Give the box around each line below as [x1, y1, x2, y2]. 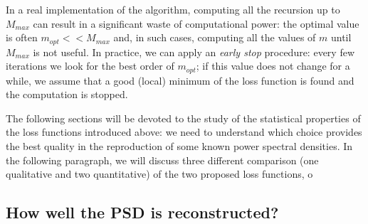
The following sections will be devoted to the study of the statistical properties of [6, 110, 361, 125]
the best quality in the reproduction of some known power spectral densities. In [6, 139, 353, 154]
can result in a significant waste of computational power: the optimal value [33, 16, 359, 31]
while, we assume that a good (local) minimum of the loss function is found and [6, 73, 354, 87]
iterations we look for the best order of [6, 58, 174, 73]
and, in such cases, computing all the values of [113, 30, 316, 45]
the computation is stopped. [6, 87, 128, 102]
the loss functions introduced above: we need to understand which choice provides [6, 124, 362, 139]
